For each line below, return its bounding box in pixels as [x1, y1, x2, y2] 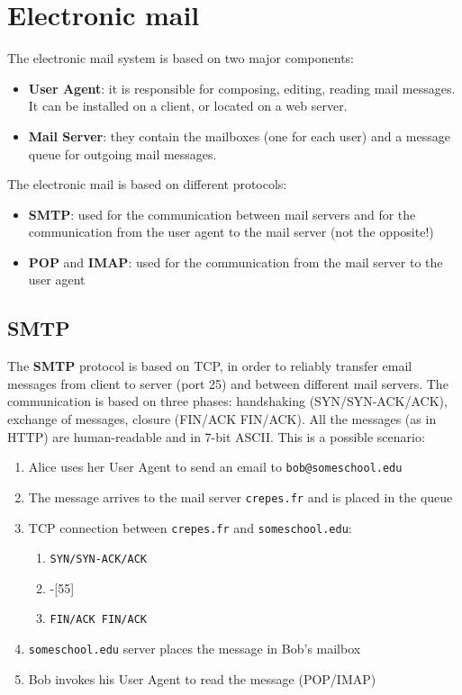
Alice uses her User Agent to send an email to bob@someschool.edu [28, 457, 403, 476]
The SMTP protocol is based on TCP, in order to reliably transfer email [7, 357, 412, 375]
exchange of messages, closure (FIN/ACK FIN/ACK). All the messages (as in [7, 410, 437, 429]
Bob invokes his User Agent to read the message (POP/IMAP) [28, 669, 376, 688]
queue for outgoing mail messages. [28, 144, 217, 163]
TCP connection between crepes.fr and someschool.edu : [28, 518, 352, 537]
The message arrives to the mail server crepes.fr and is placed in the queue [28, 487, 453, 506]
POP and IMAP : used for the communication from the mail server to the [28, 252, 443, 271]
